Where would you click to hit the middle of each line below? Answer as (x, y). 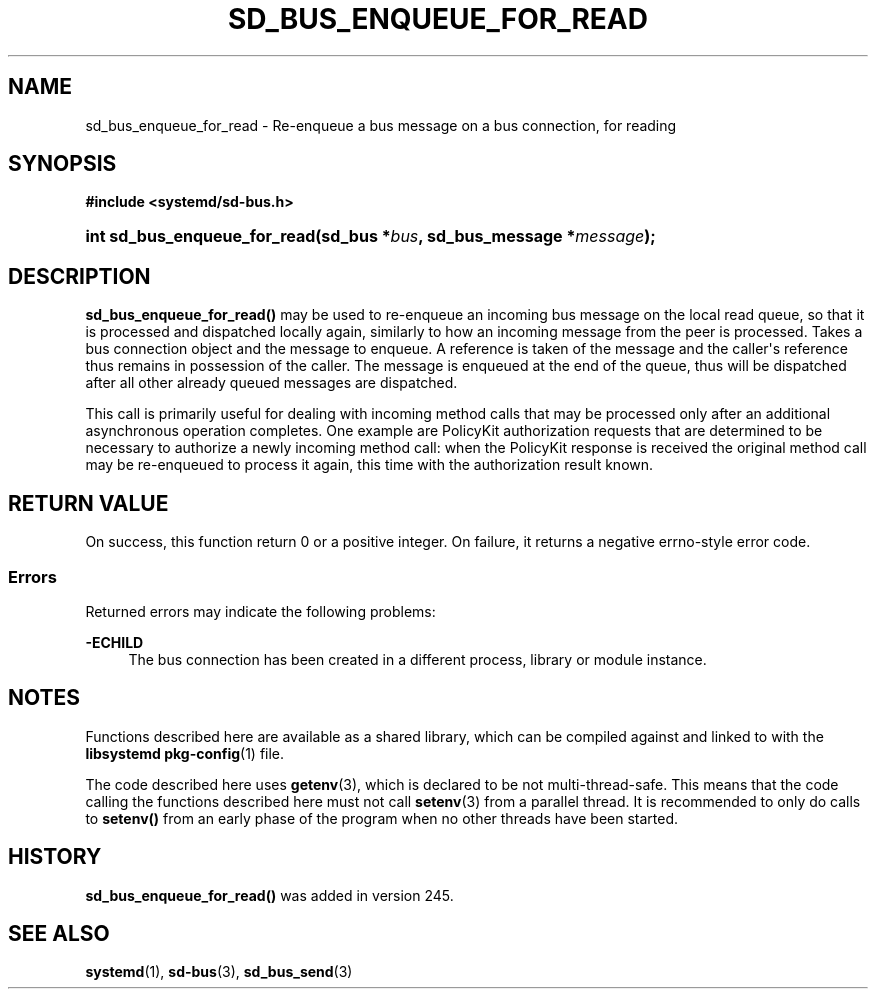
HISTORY (55, 857)
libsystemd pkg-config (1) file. (185, 753)
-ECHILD (114, 642)
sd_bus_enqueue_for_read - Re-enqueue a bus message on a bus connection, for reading (381, 125)
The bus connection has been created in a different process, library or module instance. (417, 659)
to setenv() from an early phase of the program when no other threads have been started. (382, 818)
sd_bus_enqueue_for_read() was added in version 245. (269, 895)
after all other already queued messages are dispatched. (271, 383)
